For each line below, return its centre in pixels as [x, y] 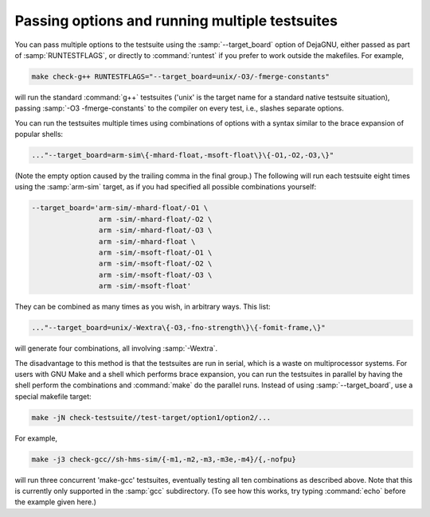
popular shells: [39, 134]
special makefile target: [53, 396]
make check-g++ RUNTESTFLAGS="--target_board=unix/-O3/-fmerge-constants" [181, 76]
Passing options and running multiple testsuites [176, 21]
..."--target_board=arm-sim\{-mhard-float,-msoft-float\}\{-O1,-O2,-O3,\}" [183, 155]
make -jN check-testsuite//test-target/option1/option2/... [151, 417]
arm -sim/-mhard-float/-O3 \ [155, 230]
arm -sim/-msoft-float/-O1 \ [155, 252]
